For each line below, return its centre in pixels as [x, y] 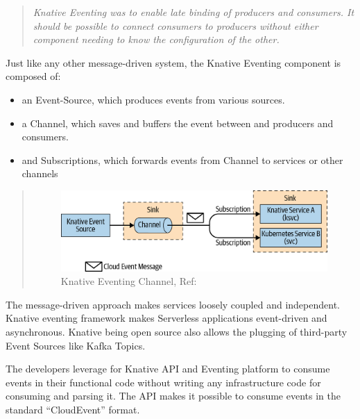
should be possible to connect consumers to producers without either [175, 25]
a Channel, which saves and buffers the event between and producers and [178, 123]
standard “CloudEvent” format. [73, 409]
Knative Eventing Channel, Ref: [129, 281]
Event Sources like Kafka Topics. [76, 345]
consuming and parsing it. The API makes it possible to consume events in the [173, 396]
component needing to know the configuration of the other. [156, 39]
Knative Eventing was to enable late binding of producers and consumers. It [194, 12]
